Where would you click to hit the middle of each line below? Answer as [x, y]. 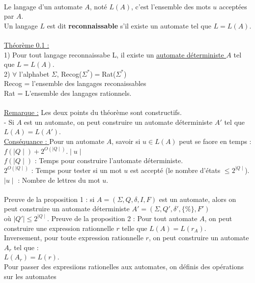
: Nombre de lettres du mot [59, 180]
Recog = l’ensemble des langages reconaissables [75, 83]
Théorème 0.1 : [27, 44]
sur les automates [30, 276]
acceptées [233, 6]
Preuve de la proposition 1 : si [49, 199]
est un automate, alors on [198, 199]
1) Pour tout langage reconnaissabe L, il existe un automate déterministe [114, 54]
